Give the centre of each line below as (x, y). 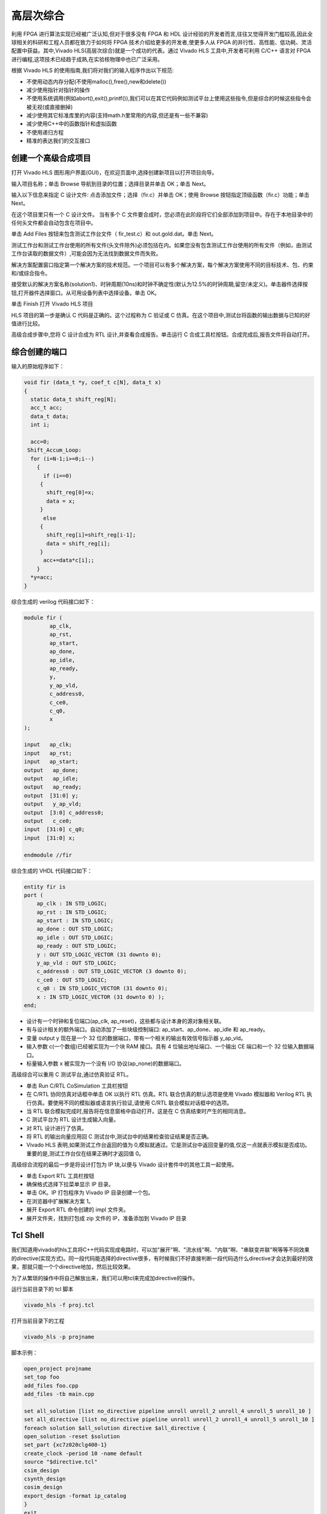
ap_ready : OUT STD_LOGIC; (77, 946)
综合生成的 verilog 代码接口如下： (53, 601)
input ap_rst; (48, 753)
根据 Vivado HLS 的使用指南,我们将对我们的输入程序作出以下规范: (92, 70)
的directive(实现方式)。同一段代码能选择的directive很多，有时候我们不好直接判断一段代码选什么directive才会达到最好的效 (162, 1258)
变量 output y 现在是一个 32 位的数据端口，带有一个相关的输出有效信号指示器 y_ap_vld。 (136, 1038)
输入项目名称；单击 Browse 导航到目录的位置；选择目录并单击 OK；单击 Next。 (110, 183)
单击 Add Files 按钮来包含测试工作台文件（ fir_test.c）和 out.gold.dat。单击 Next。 (114, 234)
